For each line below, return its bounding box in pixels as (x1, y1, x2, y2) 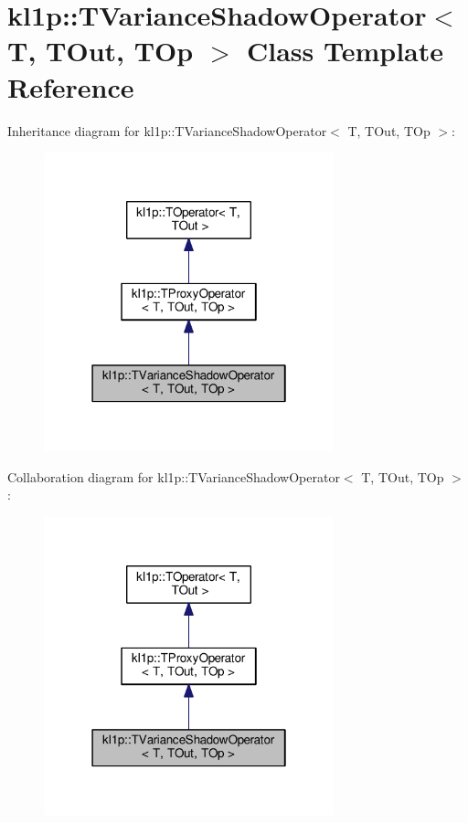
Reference (7, 68, 134, 105)
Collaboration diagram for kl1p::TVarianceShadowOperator (7, 467, 340, 486)
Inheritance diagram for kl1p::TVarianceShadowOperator (7, 121, 327, 140)
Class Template (246, 32, 444, 69)
